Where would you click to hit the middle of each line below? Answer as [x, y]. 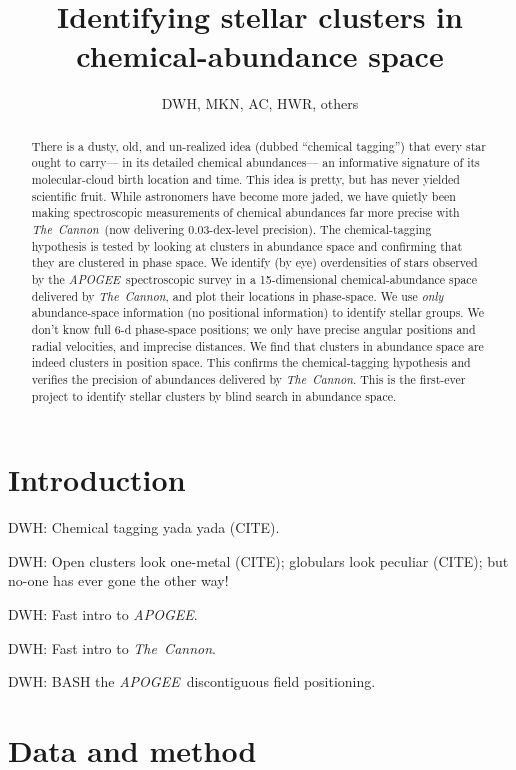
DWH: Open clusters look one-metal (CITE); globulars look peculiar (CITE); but [258, 560]
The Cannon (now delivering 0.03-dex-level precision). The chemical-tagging [231, 228]
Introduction [97, 479]
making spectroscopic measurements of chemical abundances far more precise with [245, 212]
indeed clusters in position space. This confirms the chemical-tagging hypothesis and [251, 362]
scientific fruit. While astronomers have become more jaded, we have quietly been [243, 195]
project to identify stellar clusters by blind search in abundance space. [214, 395]
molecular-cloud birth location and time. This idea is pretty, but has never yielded [245, 179]
